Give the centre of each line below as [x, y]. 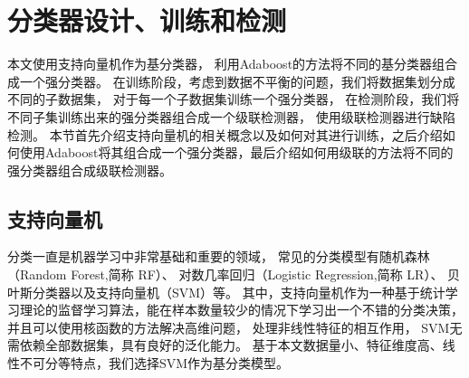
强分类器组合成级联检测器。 [90, 170]
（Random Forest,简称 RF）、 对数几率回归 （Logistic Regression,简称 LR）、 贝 [234, 274]
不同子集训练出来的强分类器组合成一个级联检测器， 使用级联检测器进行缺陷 [231, 116]
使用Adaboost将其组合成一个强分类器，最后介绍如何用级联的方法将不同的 [236, 152]
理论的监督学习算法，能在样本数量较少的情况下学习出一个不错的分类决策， [241, 310]
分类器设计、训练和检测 [147, 20]
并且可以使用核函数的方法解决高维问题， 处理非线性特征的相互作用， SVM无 [235, 327]
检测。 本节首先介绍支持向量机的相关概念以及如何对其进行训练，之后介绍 [225, 134]
